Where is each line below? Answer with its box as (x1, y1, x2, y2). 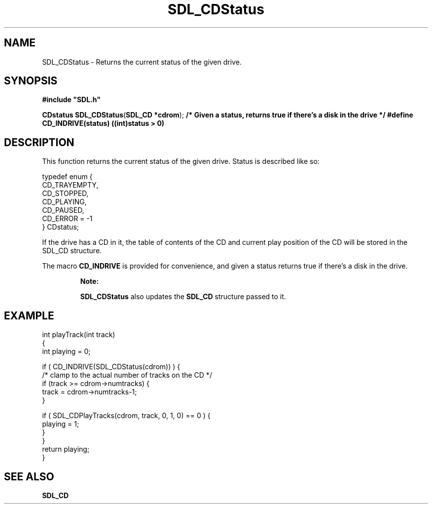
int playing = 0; (42, 347, 91, 356)
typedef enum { (42, 172, 93, 181)
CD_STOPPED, (42, 189, 89, 198)
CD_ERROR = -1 (42, 214, 93, 223)
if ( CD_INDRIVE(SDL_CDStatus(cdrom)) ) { (42, 362, 180, 371)
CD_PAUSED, (42, 206, 84, 215)
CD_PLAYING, (42, 197, 87, 206)
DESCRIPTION (4, 136, 74, 149)
